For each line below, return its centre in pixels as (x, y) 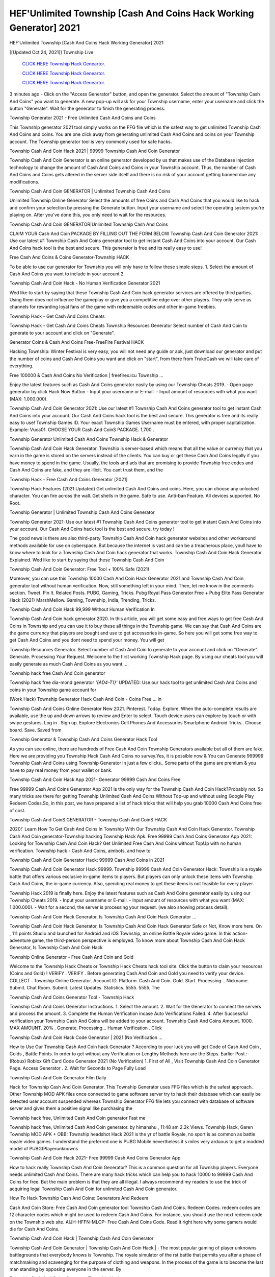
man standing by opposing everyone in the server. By (65, 1269)
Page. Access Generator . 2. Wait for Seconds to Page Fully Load (78, 1068)
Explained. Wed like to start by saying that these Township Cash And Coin (87, 560)
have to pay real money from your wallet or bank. (61, 770)
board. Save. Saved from (35, 730)
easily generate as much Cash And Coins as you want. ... (69, 664)
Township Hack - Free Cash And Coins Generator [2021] (68, 479)
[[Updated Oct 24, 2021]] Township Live (51, 52)
